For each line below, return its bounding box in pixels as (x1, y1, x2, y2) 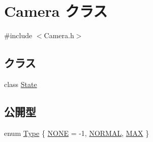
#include (4, 30, 33, 41)
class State (4, 78, 37, 89)
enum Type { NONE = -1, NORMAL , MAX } (4, 127, 149, 138)
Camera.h (44, 30, 74, 41)
